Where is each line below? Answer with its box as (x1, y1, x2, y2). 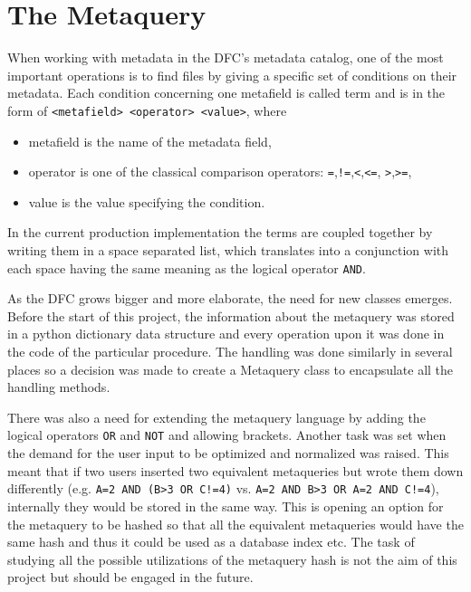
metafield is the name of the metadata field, (28, 131, 272, 150)
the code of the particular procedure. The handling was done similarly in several (7, 342, 453, 361)
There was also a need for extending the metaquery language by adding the (7, 407, 426, 426)
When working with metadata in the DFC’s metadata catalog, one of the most (7, 48, 444, 67)
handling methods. (7, 377, 111, 396)
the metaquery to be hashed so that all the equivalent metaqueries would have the (7, 514, 464, 533)
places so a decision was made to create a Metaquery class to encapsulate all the (7, 359, 454, 378)
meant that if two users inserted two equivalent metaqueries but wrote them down (7, 461, 464, 480)
